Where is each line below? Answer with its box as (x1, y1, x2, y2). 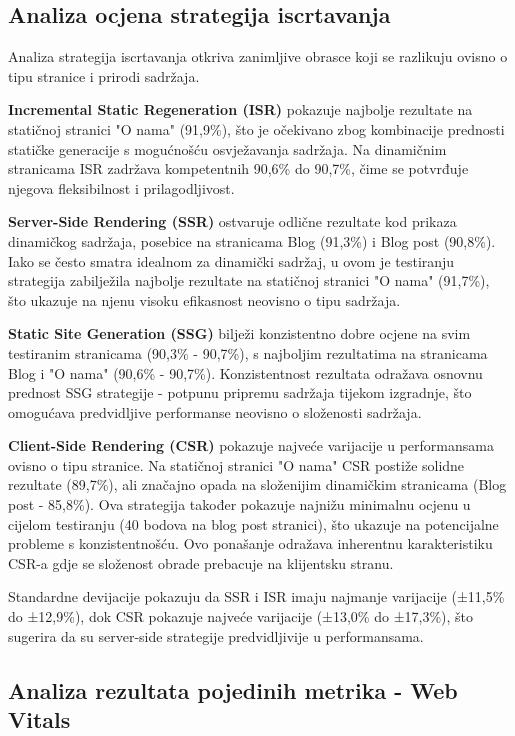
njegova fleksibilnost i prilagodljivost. (8, 177, 235, 198)
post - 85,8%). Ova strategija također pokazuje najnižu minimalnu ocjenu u (8, 494, 471, 515)
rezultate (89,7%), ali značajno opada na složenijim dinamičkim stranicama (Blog (8, 474, 507, 495)
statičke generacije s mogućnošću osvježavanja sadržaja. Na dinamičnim (8, 138, 447, 159)
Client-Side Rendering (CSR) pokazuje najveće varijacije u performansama (8, 435, 494, 456)
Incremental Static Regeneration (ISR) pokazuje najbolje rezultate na (8, 99, 473, 120)
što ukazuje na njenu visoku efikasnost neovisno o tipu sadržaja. (8, 289, 401, 310)
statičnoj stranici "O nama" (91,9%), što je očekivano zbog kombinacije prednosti (8, 118, 505, 139)
